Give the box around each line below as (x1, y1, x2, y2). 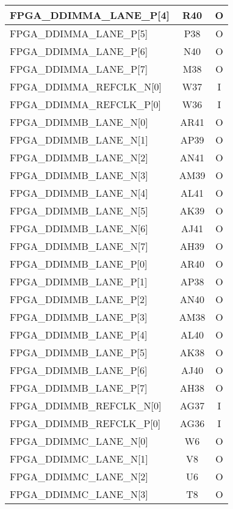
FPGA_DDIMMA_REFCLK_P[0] (10, 97, 161, 111)
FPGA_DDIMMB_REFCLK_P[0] (10, 416, 161, 430)
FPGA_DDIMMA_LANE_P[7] (10, 62, 148, 76)
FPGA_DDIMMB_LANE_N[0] (10, 115, 148, 129)
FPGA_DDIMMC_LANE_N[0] (10, 434, 148, 448)
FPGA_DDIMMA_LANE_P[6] (10, 44, 148, 58)
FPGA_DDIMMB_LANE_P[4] (10, 328, 148, 342)
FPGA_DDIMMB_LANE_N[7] (10, 239, 148, 253)
